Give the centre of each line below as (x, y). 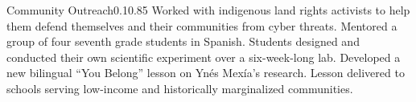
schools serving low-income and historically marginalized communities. (180, 88)
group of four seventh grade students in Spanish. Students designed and (183, 41)
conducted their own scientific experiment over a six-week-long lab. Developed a (204, 57)
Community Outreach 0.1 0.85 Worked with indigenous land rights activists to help (208, 10)
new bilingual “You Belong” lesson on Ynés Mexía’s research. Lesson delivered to (206, 73)
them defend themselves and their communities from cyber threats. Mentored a (202, 25)
